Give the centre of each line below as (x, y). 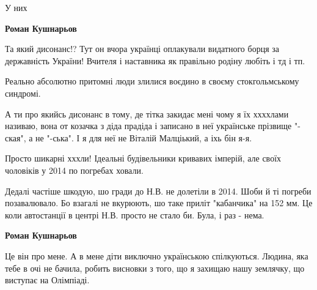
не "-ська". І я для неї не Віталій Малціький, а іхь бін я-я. (144, 137)
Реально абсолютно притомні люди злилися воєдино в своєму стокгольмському (152, 81)
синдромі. (23, 93)
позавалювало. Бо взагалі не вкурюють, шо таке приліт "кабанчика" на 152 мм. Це (159, 203)
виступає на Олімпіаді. (47, 280)
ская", (16, 137)
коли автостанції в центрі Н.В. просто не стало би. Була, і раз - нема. (135, 214)
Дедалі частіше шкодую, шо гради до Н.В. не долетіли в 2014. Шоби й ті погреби (158, 191)
